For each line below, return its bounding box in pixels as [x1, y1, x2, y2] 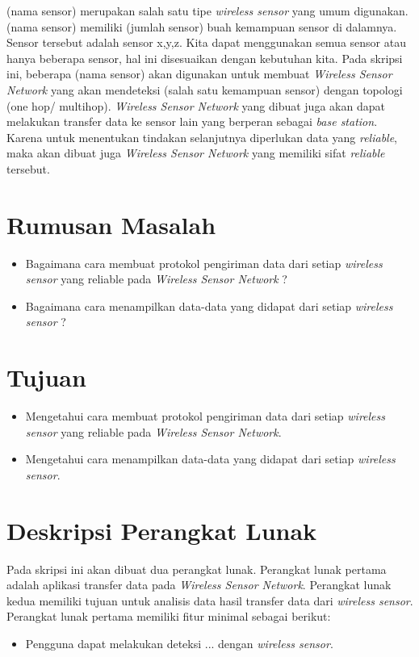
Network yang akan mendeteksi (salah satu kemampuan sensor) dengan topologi [6, 81, 403, 98]
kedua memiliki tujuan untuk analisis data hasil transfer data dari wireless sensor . [6, 592, 413, 609]
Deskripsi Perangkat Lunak [6, 513, 317, 546]
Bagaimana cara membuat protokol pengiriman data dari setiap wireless [25, 254, 383, 271]
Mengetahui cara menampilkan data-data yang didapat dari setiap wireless [25, 450, 396, 467]
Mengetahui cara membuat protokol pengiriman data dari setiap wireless [25, 408, 385, 425]
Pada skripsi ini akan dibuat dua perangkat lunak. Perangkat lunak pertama [6, 560, 387, 577]
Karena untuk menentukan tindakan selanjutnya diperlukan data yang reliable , [6, 128, 398, 145]
